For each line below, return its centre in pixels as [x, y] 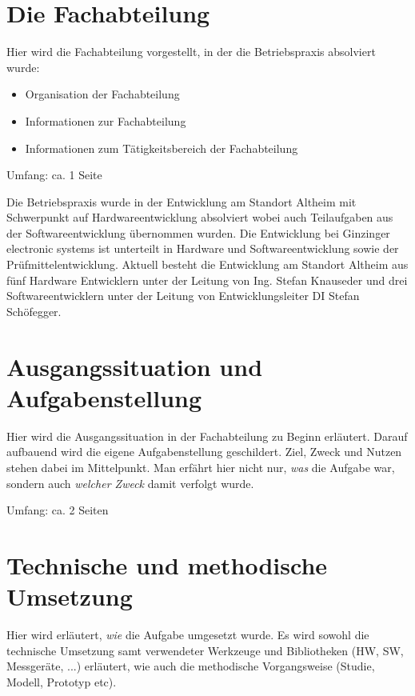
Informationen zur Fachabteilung [106, 120]
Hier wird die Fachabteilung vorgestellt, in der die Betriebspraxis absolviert [191, 52]
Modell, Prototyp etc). [62, 681]
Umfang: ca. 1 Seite [54, 175]
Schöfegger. [34, 311]
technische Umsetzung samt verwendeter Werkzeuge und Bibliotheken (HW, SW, [205, 650]
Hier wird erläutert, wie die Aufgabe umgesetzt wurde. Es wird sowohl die [188, 635]
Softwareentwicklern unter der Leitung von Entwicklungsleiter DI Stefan [183, 296]
